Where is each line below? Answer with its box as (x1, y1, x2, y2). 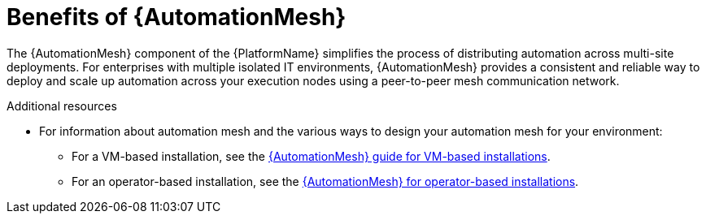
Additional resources (7, 98, 117, 113)
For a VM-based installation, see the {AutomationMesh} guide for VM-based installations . (72, 149, 551, 163)
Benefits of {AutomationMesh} (7, 3, 346, 31)
